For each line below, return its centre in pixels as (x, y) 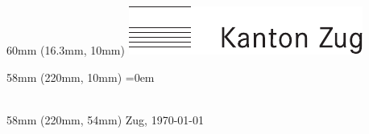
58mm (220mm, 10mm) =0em (81, 77)
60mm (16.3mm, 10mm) (66, 50)
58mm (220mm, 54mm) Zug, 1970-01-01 (105, 119)
